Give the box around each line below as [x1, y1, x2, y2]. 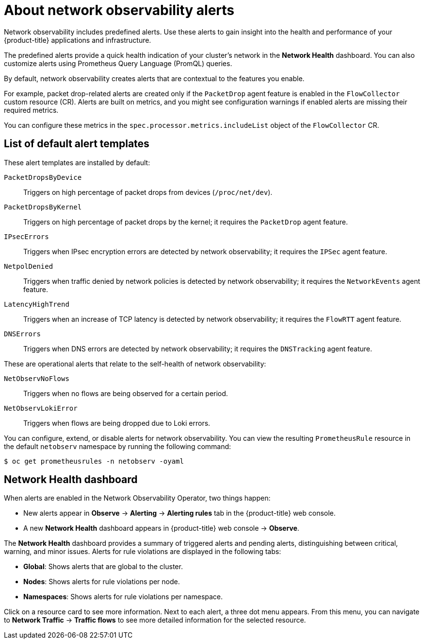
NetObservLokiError [4, 404, 78, 412]
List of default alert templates [4, 138, 149, 150]
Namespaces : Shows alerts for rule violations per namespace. [23, 592, 223, 601]
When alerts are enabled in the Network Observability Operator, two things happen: [4, 494, 271, 503]
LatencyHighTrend [4, 300, 69, 308]
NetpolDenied [4, 262, 53, 270]
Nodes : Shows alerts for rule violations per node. [23, 577, 180, 586]
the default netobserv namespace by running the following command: [4, 442, 231, 451]
